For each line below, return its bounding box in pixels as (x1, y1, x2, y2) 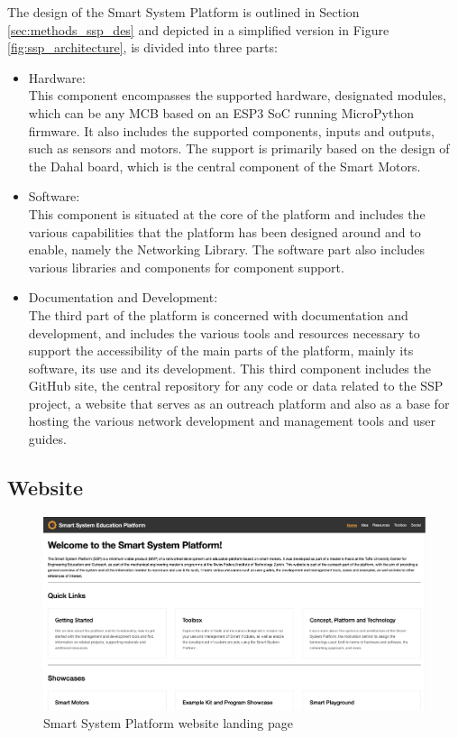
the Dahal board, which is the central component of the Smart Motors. (28, 156, 421, 175)
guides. (28, 429, 67, 448)
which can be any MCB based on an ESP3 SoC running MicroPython (28, 103, 415, 122)
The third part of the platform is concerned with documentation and (28, 305, 408, 324)
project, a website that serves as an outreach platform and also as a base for (28, 393, 450, 412)
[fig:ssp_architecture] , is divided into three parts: (7, 38, 278, 57)
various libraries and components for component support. (28, 257, 344, 276)
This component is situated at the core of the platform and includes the (28, 204, 426, 223)
